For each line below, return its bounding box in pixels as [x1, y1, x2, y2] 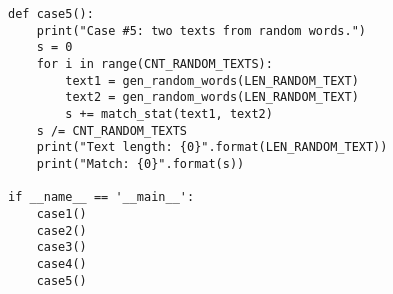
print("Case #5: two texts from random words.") [36, 23, 366, 38]
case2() [36, 223, 87, 238]
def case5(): [8, 7, 94, 21]
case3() [36, 240, 87, 255]
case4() [36, 256, 87, 271]
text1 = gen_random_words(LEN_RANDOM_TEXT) [65, 73, 359, 88]
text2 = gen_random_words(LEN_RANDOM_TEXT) [65, 90, 359, 105]
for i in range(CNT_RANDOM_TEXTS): [36, 56, 273, 71]
